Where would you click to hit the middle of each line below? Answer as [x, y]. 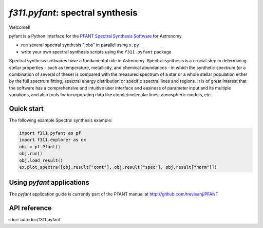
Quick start [26, 109]
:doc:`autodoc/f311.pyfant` [35, 220]
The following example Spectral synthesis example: [61, 120]
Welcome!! [20, 27]
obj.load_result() [41, 160]
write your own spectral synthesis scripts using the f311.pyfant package [96, 52]
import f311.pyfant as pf [50, 133]
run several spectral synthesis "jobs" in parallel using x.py [80, 45]
